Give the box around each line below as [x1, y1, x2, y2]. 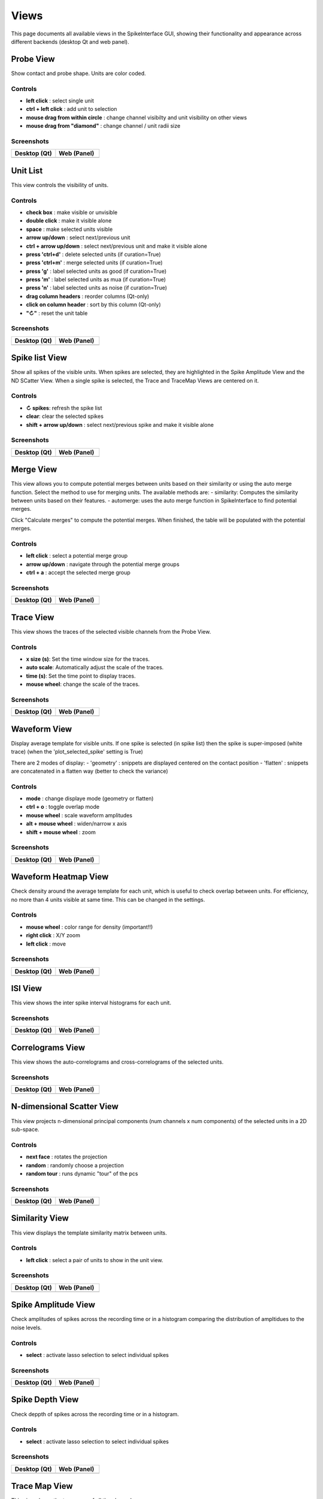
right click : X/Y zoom [26, 932, 81, 939]
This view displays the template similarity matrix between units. [11, 1229, 167, 1236]
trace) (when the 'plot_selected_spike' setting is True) [11, 748, 144, 755]
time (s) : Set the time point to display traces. [26, 672, 136, 679]
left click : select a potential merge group [26, 552, 128, 559]
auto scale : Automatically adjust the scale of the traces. [26, 664, 164, 671]
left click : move [26, 940, 66, 947]
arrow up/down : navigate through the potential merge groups [26, 561, 179, 568]
